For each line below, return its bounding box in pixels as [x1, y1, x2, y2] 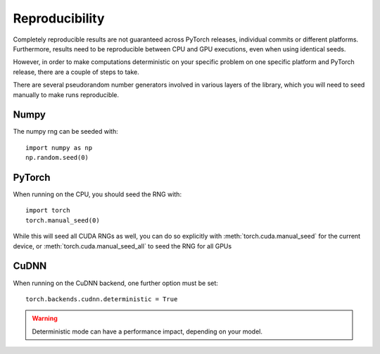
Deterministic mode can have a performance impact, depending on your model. [32, 327, 263, 336]
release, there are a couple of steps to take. [13, 68, 140, 76]
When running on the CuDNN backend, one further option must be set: [13, 279, 218, 287]
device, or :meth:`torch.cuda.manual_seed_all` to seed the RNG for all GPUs [13, 241, 232, 250]
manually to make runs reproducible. [13, 90, 120, 99]
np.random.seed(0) [25, 153, 89, 162]
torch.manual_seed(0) [25, 216, 100, 225]
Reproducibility [13, 11, 105, 26]
